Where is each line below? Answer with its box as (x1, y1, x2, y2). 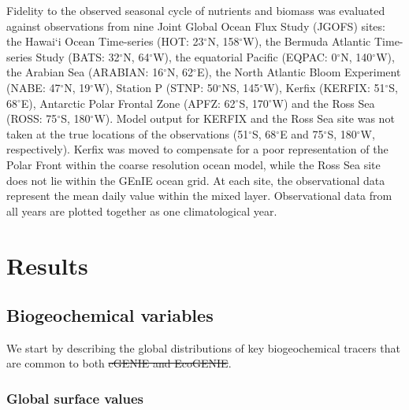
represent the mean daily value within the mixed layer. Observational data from (6, 187, 392, 204)
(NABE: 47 (6, 79, 61, 95)
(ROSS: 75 (6, 110, 58, 127)
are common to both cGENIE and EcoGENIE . (6, 355, 232, 371)
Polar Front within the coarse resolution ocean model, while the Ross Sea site (6, 156, 381, 172)
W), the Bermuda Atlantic (243, 33, 371, 50)
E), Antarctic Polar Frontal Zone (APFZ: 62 (20, 94, 236, 111)
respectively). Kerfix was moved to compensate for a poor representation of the (6, 141, 389, 157)
